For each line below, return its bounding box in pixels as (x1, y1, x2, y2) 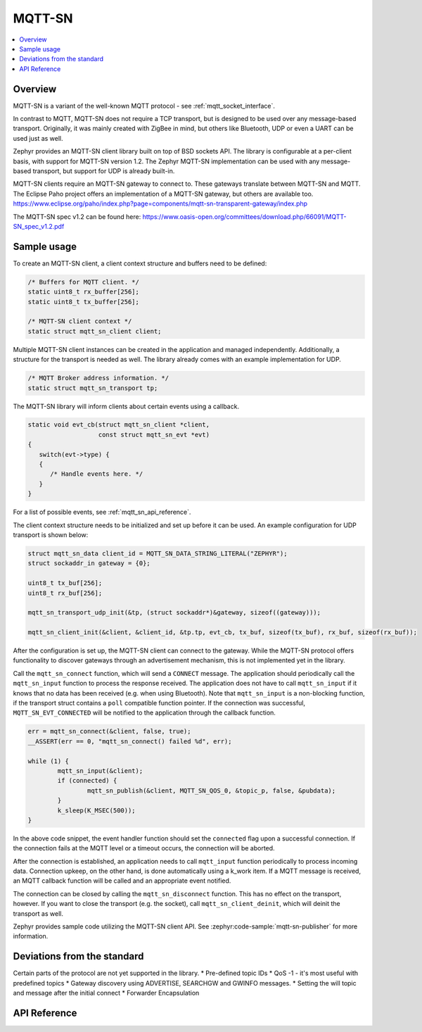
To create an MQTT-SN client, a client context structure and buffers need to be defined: (13, 259, 267, 268)
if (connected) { (57, 776, 117, 785)
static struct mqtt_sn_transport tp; (27, 384, 158, 392)
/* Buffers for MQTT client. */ (27, 278, 140, 286)
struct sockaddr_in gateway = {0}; (27, 560, 151, 567)
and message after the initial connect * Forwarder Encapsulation (13, 989, 200, 998)
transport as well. (13, 909, 63, 918)
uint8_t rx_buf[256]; (27, 589, 103, 597)
